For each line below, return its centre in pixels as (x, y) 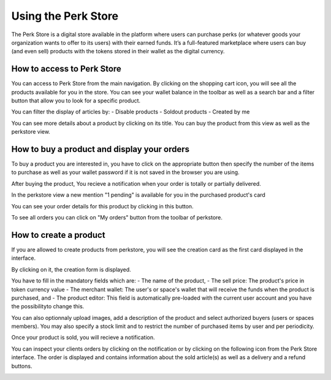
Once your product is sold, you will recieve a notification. (83, 338)
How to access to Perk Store (67, 69)
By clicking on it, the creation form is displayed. (71, 269)
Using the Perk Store (65, 16)
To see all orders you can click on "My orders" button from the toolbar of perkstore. (117, 218)
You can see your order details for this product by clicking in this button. (102, 206)
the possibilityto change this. (48, 306)
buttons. (22, 366)
